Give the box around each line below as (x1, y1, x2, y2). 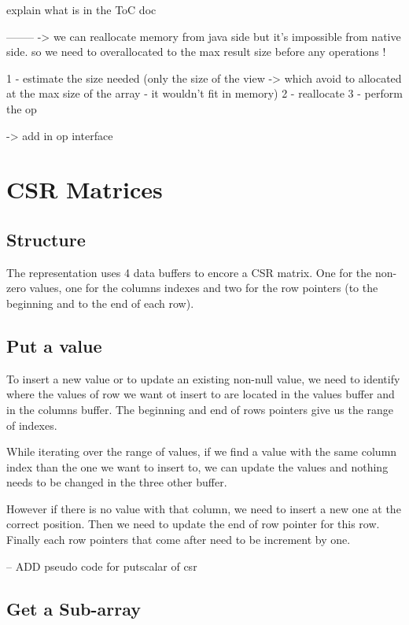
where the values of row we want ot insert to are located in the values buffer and (6, 386, 395, 402)
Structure (6, 227, 86, 251)
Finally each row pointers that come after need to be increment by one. (6, 531, 351, 548)
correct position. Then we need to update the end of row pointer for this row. (6, 516, 380, 532)
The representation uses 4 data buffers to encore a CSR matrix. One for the (6, 264, 372, 280)
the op (6, 100, 37, 116)
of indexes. (6, 416, 57, 433)
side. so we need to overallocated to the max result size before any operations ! (6, 43, 386, 60)
